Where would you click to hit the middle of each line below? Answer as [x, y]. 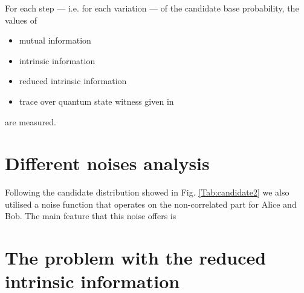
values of [21, 20]
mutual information [55, 40]
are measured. [31, 121]
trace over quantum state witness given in [96, 101]
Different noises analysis [107, 163]
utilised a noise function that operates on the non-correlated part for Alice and [151, 204]
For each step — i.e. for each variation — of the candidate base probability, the [152, 8]
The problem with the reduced [136, 258]
